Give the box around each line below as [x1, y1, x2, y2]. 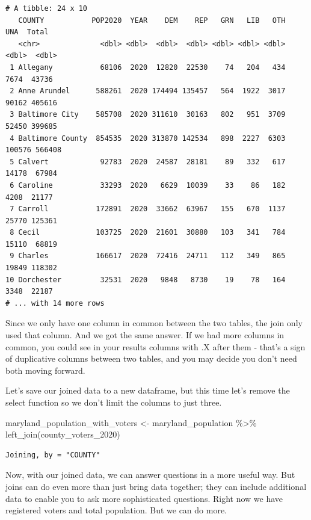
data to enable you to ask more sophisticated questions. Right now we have [5, 492, 283, 504]
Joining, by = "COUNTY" [5, 450, 100, 459]
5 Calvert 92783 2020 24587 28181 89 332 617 [10, 157, 286, 166]
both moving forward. [5, 364, 85, 376]
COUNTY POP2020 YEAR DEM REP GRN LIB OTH [18, 16, 286, 25]
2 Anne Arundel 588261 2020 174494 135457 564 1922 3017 [10, 87, 286, 96]
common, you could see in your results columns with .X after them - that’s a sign [5, 340, 306, 353]
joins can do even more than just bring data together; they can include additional [5, 480, 307, 492]
